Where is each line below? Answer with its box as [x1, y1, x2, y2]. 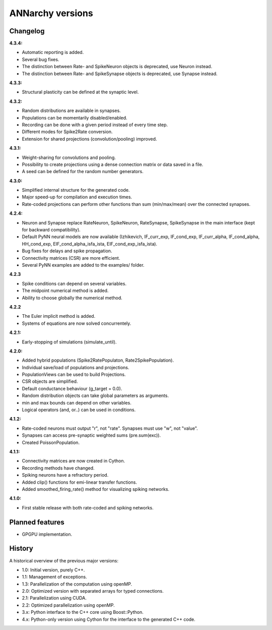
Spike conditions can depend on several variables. [22, 280, 127, 287]
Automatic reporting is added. [22, 49, 84, 55]
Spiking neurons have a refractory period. [22, 472, 109, 478]
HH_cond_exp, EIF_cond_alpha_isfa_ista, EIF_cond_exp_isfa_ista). [22, 241, 158, 247]
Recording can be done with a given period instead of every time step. [22, 122, 168, 128]
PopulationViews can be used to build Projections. [22, 371, 126, 378]
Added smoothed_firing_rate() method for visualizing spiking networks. [22, 486, 170, 492]
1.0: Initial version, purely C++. [22, 566, 85, 572]
